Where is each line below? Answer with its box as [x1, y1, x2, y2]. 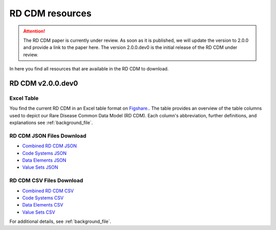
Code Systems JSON [22, 150, 66, 156]
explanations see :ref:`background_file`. [9, 120, 93, 126]
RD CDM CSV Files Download [9, 177, 83, 184]
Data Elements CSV [22, 202, 63, 208]
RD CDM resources [9, 8, 92, 19]
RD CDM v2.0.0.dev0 [9, 79, 79, 88]
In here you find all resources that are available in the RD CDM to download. [9, 66, 169, 72]
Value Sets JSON [22, 164, 58, 170]
